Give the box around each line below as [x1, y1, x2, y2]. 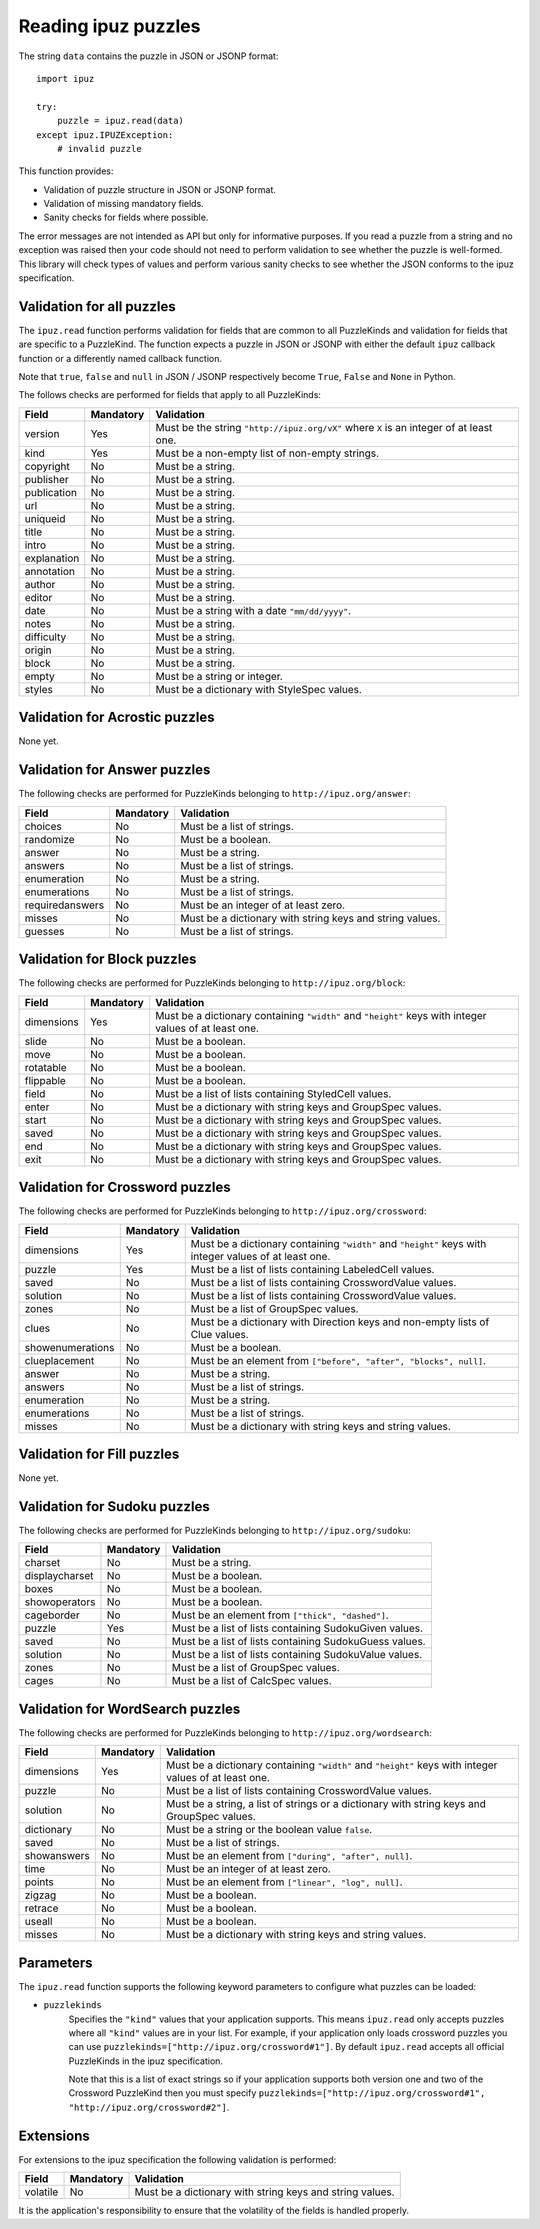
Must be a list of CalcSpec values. [171, 1674, 332, 1688]
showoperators [24, 1595, 96, 1609]
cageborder [24, 1608, 80, 1622]
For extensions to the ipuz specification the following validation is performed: [18, 2153, 337, 2165]
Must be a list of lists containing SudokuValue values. [171, 1648, 423, 1662]
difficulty [24, 630, 67, 644]
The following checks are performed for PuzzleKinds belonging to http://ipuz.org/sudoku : [18, 1524, 412, 1536]
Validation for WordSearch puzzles [18, 1700, 241, 1717]
